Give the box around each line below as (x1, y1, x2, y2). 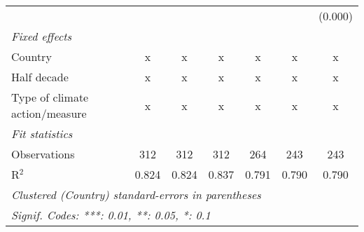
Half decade (11, 69, 69, 85)
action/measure (11, 105, 87, 121)
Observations (11, 146, 75, 162)
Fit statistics (11, 125, 73, 142)
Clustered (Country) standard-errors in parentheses (11, 186, 261, 203)
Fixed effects (11, 28, 72, 44)
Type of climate (11, 89, 89, 105)
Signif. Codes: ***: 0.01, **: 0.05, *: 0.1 (11, 207, 211, 223)
